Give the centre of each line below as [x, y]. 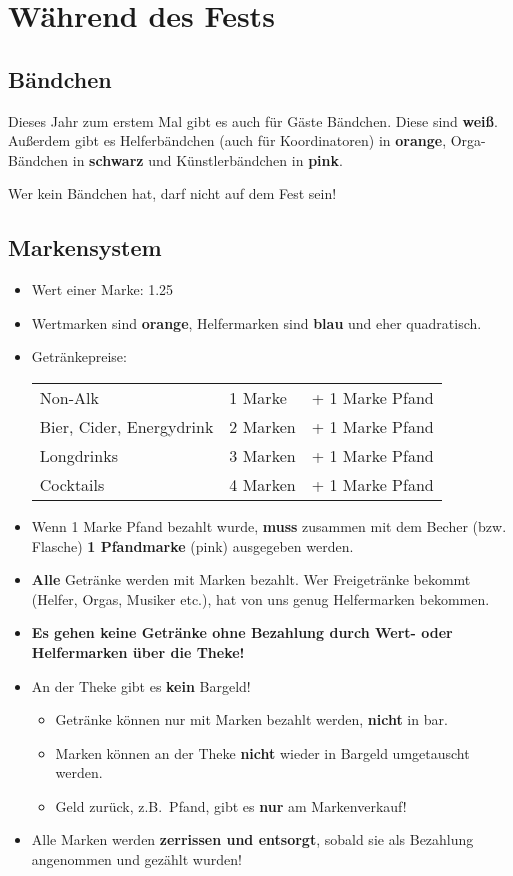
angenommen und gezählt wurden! [136, 859]
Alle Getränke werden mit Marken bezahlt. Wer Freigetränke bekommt [251, 579]
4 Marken [262, 484]
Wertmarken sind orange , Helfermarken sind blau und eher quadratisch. [256, 322]
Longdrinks [78, 455]
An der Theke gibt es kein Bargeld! [141, 685]
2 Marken [262, 426]
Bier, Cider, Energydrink [126, 426]
